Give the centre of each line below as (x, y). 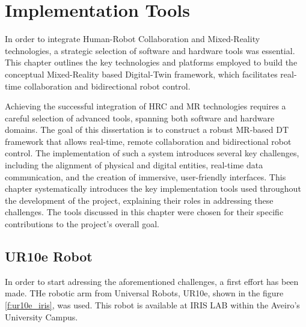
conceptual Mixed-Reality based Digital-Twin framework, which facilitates (141, 74)
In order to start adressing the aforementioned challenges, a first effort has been (152, 281)
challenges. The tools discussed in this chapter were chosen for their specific (144, 212)
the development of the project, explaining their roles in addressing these (139, 200)
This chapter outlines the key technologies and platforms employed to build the (151, 62)
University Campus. (41, 316)
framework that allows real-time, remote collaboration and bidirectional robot (148, 141)
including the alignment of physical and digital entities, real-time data (134, 165)
